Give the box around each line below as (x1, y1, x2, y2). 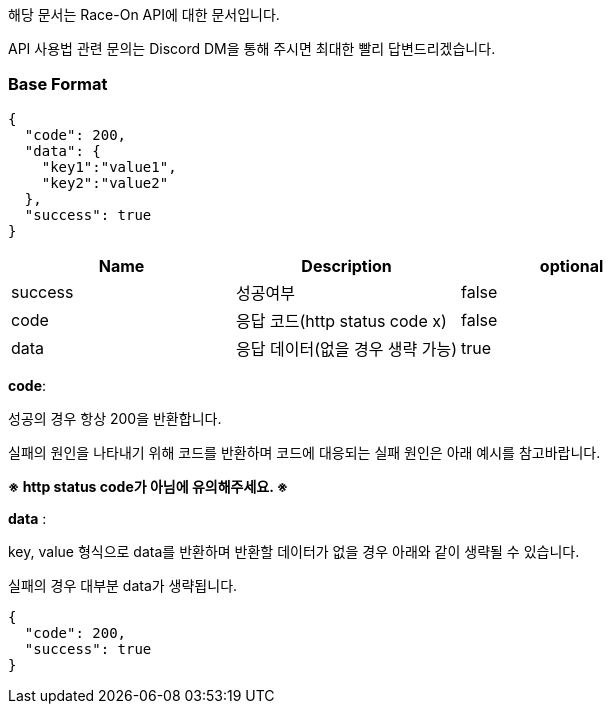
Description (301, 255, 392, 276)
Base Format (8, 74, 108, 95)
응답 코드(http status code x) (236, 310, 447, 331)
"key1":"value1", (41, 158, 177, 175)
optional (539, 255, 604, 276)
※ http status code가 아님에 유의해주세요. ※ (8, 477, 289, 495)
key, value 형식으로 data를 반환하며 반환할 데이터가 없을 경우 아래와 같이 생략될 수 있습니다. (8, 542, 580, 560)
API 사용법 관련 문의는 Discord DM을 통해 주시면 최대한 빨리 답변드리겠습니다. (8, 40, 496, 57)
